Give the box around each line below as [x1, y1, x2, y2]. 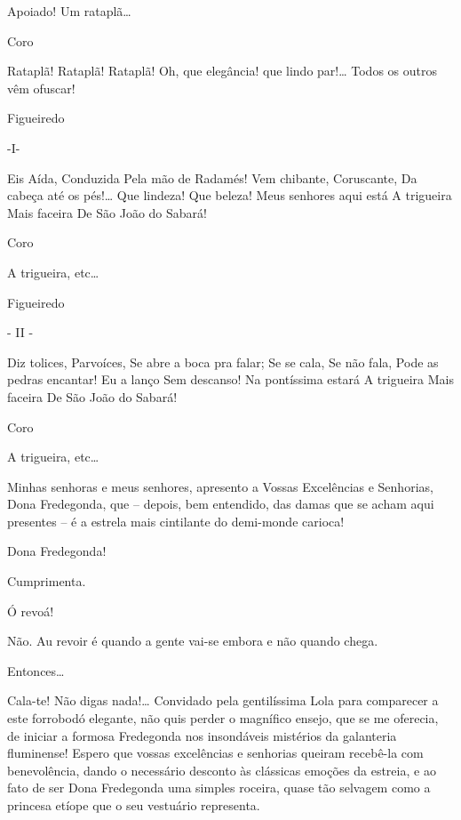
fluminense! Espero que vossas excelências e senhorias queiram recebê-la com [7, 744, 424, 762]
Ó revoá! [7, 601, 54, 620]
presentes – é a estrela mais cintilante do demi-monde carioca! [7, 511, 345, 530]
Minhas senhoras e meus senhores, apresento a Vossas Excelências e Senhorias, [7, 477, 433, 495]
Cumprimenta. [7, 572, 86, 591]
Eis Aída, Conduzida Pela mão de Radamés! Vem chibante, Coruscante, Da [7, 168, 417, 187]
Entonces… [7, 661, 65, 679]
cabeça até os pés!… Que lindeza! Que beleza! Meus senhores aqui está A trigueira [7, 186, 452, 205]
